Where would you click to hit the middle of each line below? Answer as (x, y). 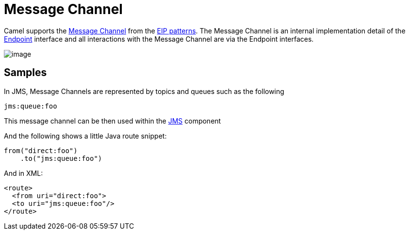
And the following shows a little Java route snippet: (85, 136)
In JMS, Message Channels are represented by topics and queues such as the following (144, 91)
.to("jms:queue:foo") (61, 158)
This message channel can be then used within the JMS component (113, 121)
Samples (25, 73)
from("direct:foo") (41, 150)
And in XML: (24, 173)
